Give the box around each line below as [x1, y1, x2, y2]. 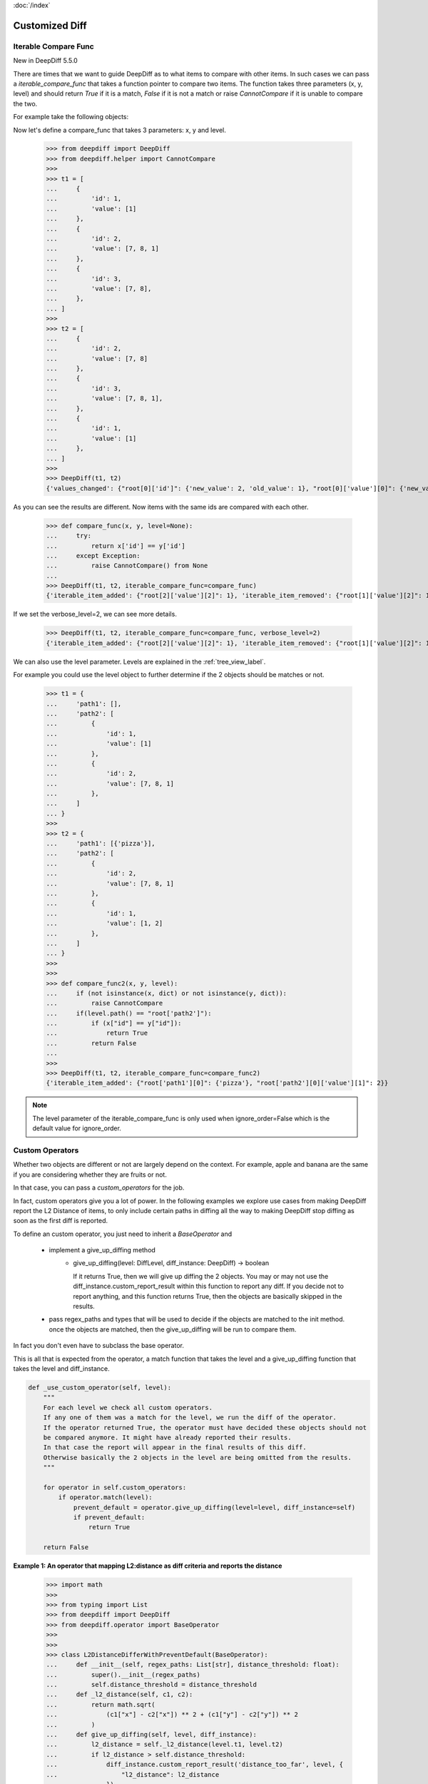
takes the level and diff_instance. [13, 1364, 110, 1373]
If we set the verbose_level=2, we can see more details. [13, 610, 178, 619]
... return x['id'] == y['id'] [46, 542, 185, 549]
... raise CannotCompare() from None [46, 562, 208, 570]
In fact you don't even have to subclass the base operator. [13, 1342, 185, 1350]
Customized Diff [13, 19, 87, 31]
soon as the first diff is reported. [13, 1217, 108, 1225]
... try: [46, 532, 92, 540]
